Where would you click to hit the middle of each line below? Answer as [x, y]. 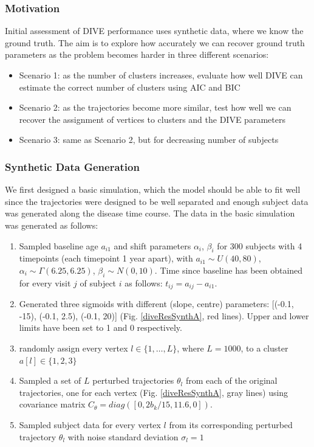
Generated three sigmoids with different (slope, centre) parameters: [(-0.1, [156, 304]
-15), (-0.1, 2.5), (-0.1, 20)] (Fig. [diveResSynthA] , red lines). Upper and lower [164, 315]
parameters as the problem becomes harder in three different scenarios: [137, 54]
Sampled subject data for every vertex [90, 424]
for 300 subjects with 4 [260, 245]
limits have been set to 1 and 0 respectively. [101, 327]
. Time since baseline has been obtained [229, 270]
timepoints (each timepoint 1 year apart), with [106, 258]
